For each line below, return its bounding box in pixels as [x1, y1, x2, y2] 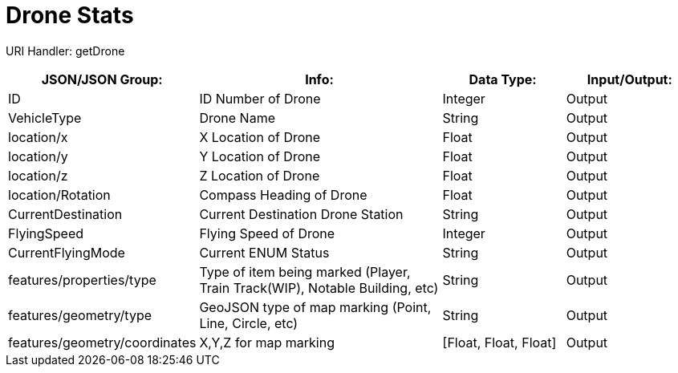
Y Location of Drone [199, 148, 321, 164]
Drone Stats [6, 2, 134, 29]
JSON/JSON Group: [41, 71, 163, 87]
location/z [8, 167, 68, 184]
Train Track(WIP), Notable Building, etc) [199, 279, 439, 296]
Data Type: [469, 71, 537, 87]
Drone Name [199, 109, 275, 126]
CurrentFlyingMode [8, 244, 125, 261]
